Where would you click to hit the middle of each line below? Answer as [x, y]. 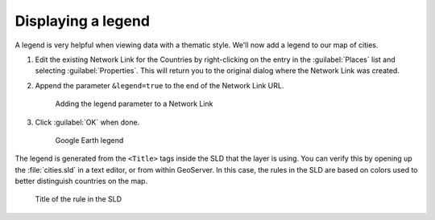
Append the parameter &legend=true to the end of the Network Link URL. [159, 85]
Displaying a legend [83, 21]
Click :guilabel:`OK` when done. [87, 122]
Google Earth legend [89, 140]
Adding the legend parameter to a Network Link [134, 104]
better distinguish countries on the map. [81, 181]
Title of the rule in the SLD [79, 199]
